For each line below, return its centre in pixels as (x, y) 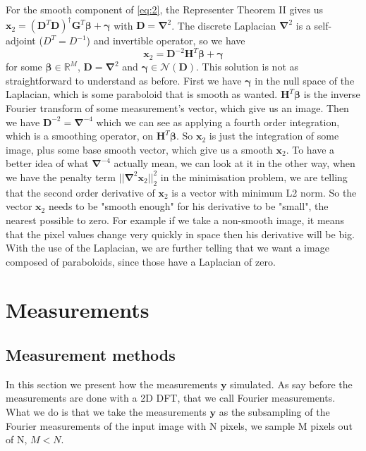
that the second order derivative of (80, 192)
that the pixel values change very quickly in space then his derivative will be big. (180, 234)
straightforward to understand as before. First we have (124, 80)
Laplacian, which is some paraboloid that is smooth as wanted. (142, 94)
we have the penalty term (61, 177)
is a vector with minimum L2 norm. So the (264, 192)
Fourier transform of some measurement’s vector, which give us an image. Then (177, 107)
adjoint (21, 41)
